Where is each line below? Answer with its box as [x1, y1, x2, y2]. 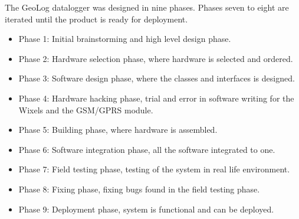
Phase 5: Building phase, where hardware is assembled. [18, 123, 218, 136]
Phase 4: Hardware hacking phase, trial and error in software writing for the [18, 91, 294, 104]
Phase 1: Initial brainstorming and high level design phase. [18, 32, 231, 45]
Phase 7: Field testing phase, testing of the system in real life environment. [18, 163, 290, 175]
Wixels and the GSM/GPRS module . [18, 103, 153, 116]
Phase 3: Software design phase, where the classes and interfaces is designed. [18, 72, 295, 84]
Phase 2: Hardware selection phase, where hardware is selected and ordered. [18, 52, 293, 64]
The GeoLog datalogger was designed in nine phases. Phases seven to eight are [5, 1, 289, 13]
